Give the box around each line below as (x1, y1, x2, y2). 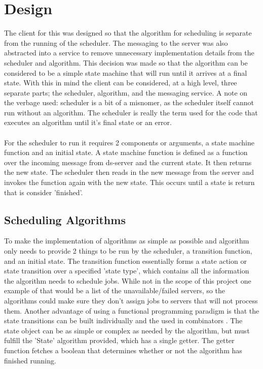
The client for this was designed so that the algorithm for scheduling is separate (4, 27, 252, 38)
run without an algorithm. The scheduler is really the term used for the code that (4, 107, 258, 117)
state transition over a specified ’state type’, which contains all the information (4, 265, 249, 276)
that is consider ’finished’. (4, 187, 83, 197)
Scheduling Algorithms (4, 211, 126, 227)
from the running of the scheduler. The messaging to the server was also (4, 37, 228, 48)
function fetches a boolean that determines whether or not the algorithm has (4, 345, 242, 355)
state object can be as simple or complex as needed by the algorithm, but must (4, 325, 250, 335)
